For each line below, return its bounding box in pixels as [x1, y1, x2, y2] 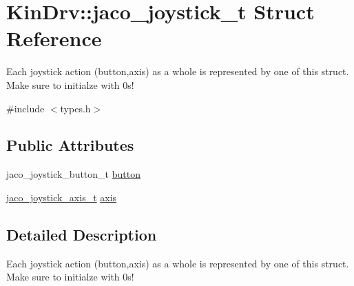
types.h [60, 101, 91, 115]
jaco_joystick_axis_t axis [6, 190, 117, 204]
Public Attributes [6, 134, 134, 156]
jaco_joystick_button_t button [6, 167, 140, 181]
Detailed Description [6, 223, 157, 245]
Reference [6, 24, 102, 52]
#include [6, 101, 45, 115]
